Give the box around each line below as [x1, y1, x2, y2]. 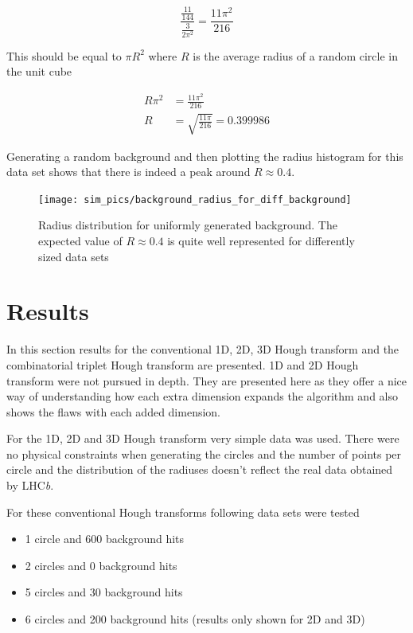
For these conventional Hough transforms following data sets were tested [6, 503, 360, 520]
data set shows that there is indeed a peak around [6, 163, 251, 180]
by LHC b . [6, 477, 54, 494]
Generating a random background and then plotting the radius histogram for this [6, 147, 403, 164]
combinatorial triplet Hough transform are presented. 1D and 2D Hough [6, 356, 359, 373]
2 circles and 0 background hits [25, 557, 177, 573]
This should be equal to [6, 47, 122, 64]
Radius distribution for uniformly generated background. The [38, 217, 337, 233]
